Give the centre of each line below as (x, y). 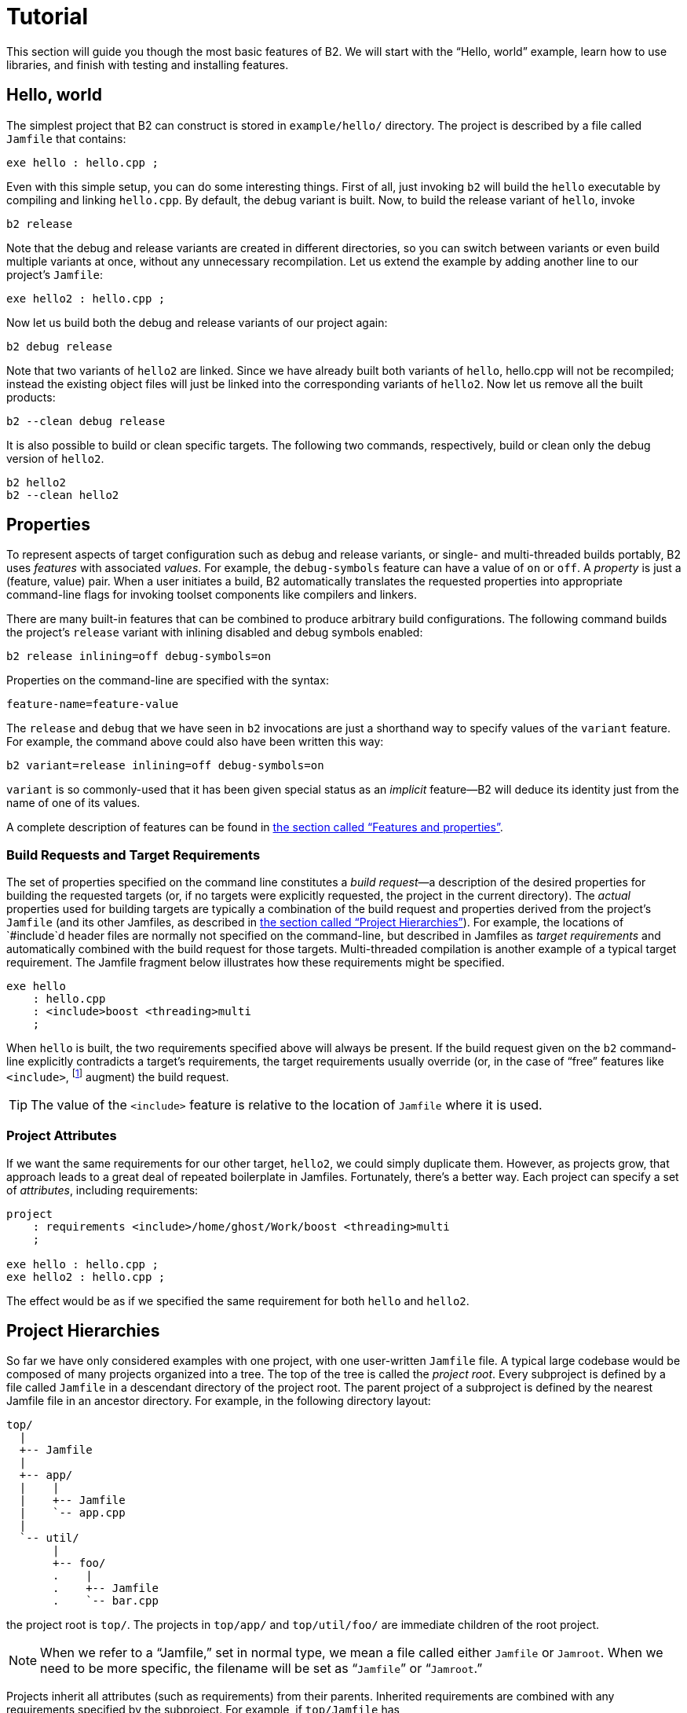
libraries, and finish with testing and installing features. (148, 64)
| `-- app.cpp (72, 1513)
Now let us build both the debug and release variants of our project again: (197, 322)
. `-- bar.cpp (106, 1601)
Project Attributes (62, 1136)
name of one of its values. (73, 803)
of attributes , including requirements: (102, 1190)
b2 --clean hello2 (63, 495)
